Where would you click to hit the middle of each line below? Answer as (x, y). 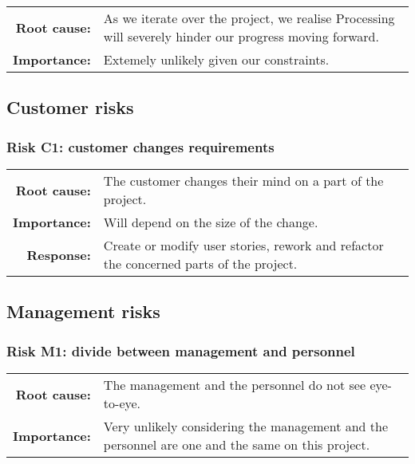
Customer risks (70, 107)
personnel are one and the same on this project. (237, 444)
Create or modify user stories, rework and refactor (243, 245)
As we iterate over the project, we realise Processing (249, 18)
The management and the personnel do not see (235, 385)
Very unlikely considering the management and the (246, 426)
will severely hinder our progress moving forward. (241, 36)
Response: (59, 254)
